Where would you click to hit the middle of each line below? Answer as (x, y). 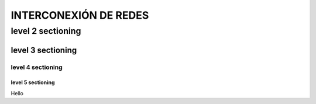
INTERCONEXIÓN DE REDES (80, 15)
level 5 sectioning (33, 82)
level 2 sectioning (46, 31)
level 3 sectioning (44, 50)
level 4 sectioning (37, 67)
